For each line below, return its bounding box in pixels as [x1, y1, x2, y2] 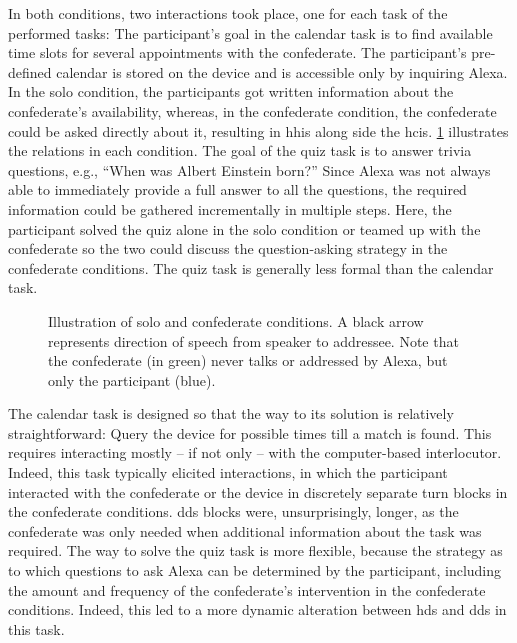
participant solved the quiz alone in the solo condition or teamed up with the [8, 218, 481, 239]
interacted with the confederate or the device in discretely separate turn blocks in [8, 481, 508, 502]
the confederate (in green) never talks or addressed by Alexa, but [48, 350, 448, 371]
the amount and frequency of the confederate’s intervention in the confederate [8, 579, 486, 600]
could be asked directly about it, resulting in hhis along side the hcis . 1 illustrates [8, 120, 509, 141]
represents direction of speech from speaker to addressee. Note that [48, 330, 459, 351]
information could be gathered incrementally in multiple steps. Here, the [8, 198, 452, 219]
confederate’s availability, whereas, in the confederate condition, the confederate [8, 100, 497, 121]
